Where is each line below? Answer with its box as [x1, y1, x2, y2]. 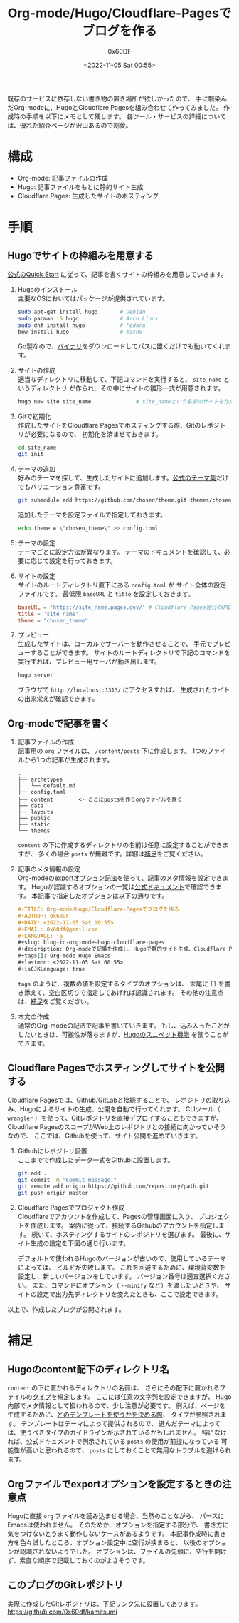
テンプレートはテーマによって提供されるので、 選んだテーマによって [21, 1420, 221, 1428]
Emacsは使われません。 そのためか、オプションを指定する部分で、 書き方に [7, 1520, 229, 1529]
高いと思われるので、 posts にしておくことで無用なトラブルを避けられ [26, 1446, 232, 1455]
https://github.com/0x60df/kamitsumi [7, 1607, 117, 1616]
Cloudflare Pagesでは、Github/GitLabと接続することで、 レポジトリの [7, 1096, 212, 1104]
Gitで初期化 [17, 412, 52, 420]
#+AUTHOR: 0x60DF [17, 912, 70, 919]
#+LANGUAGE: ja [17, 932, 63, 939]
